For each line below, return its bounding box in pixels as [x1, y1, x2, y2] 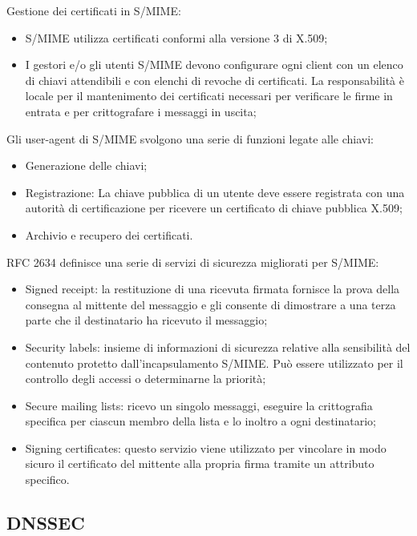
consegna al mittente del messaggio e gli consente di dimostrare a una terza [25, 296, 396, 312]
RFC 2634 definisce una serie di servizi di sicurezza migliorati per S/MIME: [6, 253, 379, 270]
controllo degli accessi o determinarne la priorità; [25, 370, 266, 387]
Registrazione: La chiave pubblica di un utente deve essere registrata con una [25, 183, 405, 200]
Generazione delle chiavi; [25, 157, 148, 174]
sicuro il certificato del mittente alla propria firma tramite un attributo [25, 455, 374, 472]
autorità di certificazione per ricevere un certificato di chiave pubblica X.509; [25, 199, 403, 216]
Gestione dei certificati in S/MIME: [6, 2, 181, 18]
